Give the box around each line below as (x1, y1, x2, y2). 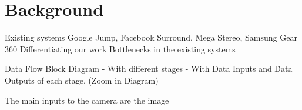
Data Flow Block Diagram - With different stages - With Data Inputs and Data (5, 62, 293, 75)
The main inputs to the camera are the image (5, 94, 169, 106)
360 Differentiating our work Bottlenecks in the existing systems (5, 42, 236, 55)
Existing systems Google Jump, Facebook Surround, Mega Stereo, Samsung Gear (5, 31, 297, 44)
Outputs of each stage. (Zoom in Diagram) (5, 74, 159, 86)
